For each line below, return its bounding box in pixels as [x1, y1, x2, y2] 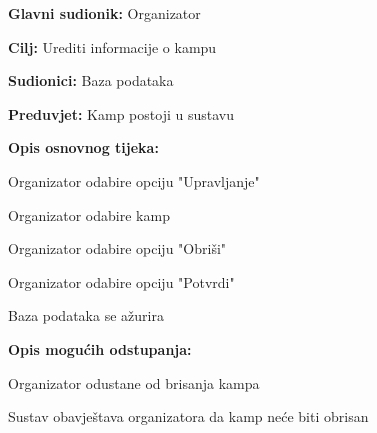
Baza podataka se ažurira [8, 305, 164, 326]
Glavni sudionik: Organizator [8, 3, 201, 23]
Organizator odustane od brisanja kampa [8, 372, 260, 393]
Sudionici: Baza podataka [8, 70, 174, 91]
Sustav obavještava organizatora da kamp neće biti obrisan [8, 406, 369, 427]
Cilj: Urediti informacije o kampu [8, 36, 217, 57]
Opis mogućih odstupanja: [8, 338, 192, 359]
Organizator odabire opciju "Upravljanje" [8, 170, 260, 191]
